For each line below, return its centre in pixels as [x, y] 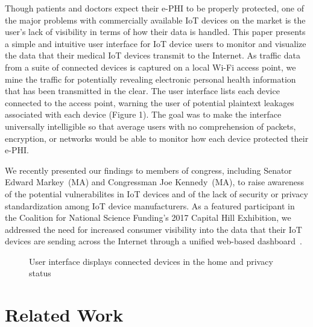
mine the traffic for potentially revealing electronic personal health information [150, 79]
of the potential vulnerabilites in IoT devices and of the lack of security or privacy [156, 193]
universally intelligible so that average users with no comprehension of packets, [150, 126]
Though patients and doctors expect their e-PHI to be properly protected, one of [155, 8]
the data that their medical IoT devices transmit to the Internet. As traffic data [153, 55]
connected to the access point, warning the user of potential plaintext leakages [150, 102]
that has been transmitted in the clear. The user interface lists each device [142, 91]
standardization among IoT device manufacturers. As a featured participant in [150, 205]
